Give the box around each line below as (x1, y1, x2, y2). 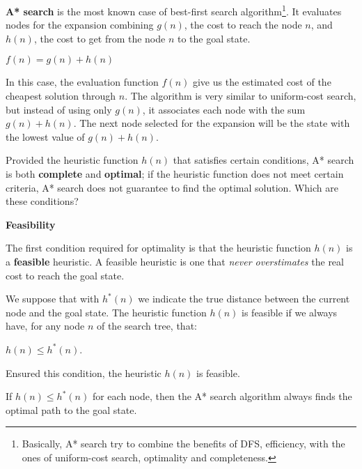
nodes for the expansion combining (6, 17, 154, 32)
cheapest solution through (6, 89, 116, 103)
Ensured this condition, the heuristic (6, 365, 162, 380)
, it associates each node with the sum (142, 102, 306, 116)
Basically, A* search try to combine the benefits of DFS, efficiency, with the (22, 436, 345, 451)
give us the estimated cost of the (192, 75, 331, 89)
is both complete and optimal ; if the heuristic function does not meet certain (6, 167, 344, 180)
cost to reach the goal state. (6, 268, 125, 282)
